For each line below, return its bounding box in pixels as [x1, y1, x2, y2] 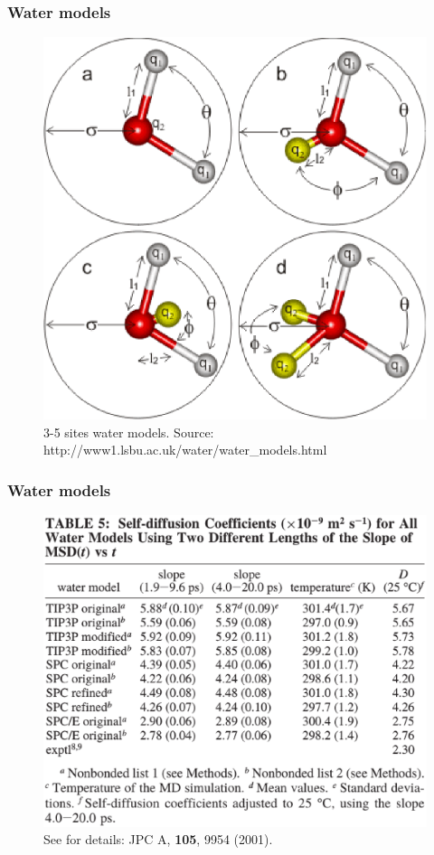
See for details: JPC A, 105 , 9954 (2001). [43, 830, 273, 849]
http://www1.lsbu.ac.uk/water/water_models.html [43, 440, 327, 459]
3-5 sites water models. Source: [43, 422, 214, 441]
